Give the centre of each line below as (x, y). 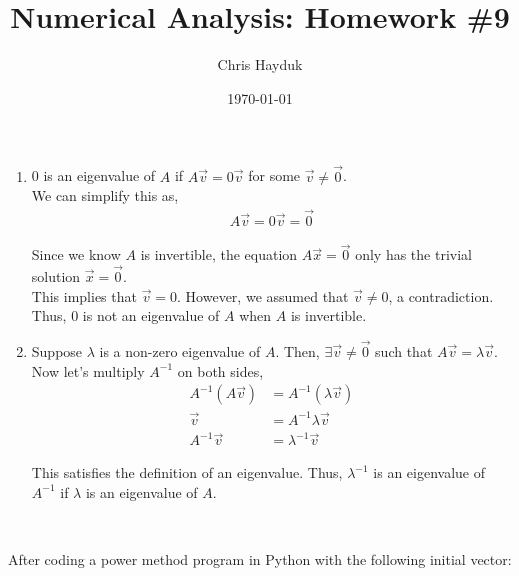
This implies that (84, 295)
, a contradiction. (441, 295)
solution (56, 276)
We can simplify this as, (105, 195)
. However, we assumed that (263, 295)
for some (274, 175)
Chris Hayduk (260, 64)
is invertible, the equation (219, 254)
